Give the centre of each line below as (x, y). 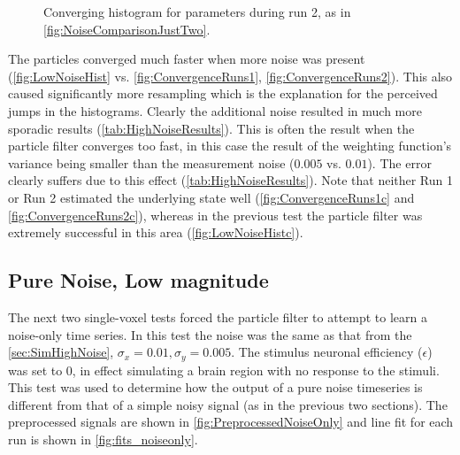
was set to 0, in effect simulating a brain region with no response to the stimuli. (224, 370)
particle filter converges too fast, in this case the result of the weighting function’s (230, 146)
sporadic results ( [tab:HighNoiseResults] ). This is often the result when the (211, 128)
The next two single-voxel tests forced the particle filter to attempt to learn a (218, 316)
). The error (399, 162)
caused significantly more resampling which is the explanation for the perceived (223, 93)
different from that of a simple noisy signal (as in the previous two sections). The (228, 404)
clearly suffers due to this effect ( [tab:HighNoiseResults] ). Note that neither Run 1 (231, 180)
